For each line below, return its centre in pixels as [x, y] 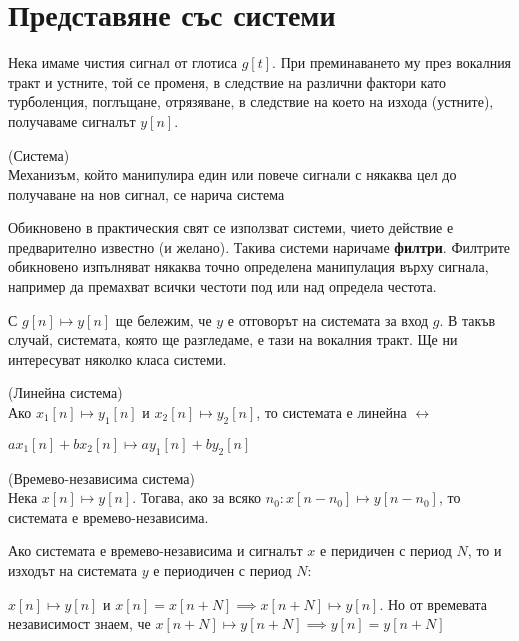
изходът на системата [72, 570]
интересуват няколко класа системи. [117, 358]
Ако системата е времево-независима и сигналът [155, 550]
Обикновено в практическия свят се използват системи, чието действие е [231, 227]
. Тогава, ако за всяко [197, 497]
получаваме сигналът [72, 120]
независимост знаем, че [79, 623]
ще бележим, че [163, 319]
